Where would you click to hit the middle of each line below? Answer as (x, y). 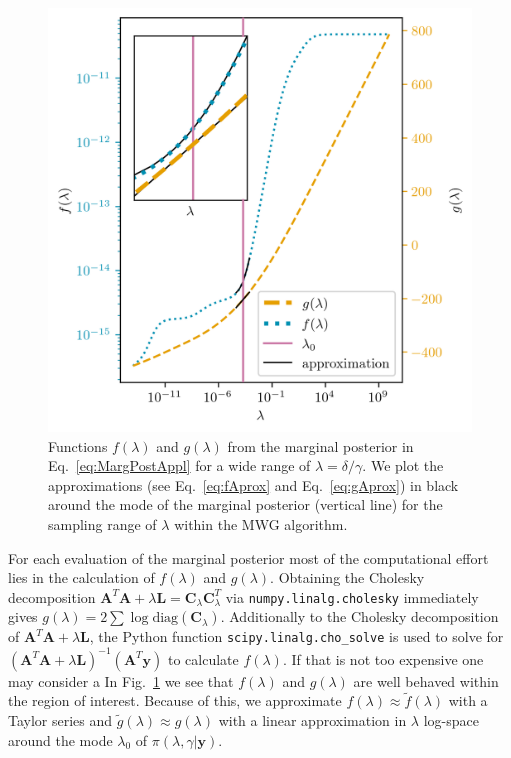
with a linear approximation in (312, 719)
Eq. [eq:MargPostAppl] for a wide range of (179, 465)
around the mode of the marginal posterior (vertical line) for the (245, 504)
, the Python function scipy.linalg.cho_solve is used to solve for (296, 636)
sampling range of (102, 523)
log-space (451, 719)
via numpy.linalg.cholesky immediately (352, 596)
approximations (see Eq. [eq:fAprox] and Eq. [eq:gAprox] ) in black (253, 484)
